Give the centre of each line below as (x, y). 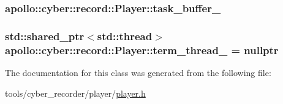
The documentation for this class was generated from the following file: (138, 72)
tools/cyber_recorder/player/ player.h (75, 93)
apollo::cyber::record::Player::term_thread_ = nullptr (142, 50)
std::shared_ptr (45, 36)
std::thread (125, 36)
